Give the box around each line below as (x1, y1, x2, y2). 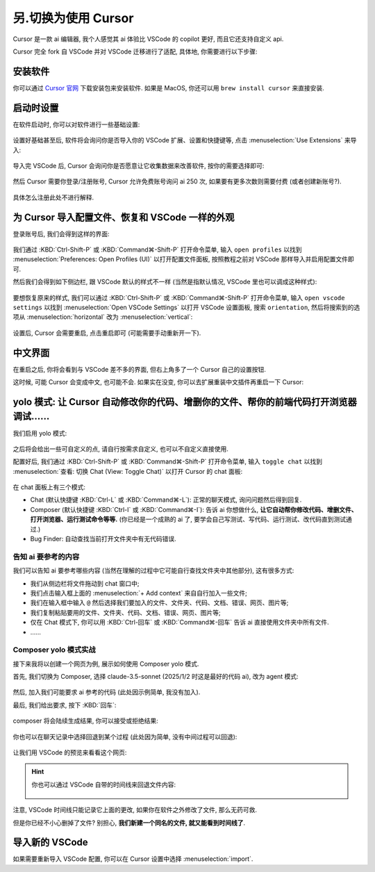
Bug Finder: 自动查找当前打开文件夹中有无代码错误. (30, 535, 176, 543)
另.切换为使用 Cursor (12, 10, 134, 26)
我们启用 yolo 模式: (12, 429, 67, 437)
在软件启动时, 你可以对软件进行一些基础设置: (12, 120, 140, 129)
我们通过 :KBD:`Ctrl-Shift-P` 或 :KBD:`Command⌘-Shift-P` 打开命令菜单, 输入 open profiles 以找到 (12, 245, 302, 254)
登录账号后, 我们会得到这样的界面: (12, 229, 110, 238)
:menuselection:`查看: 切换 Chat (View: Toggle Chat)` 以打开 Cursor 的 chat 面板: (12, 467, 243, 475)
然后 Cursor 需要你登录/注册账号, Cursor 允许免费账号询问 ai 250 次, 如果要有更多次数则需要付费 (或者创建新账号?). (12, 177, 342, 186)
